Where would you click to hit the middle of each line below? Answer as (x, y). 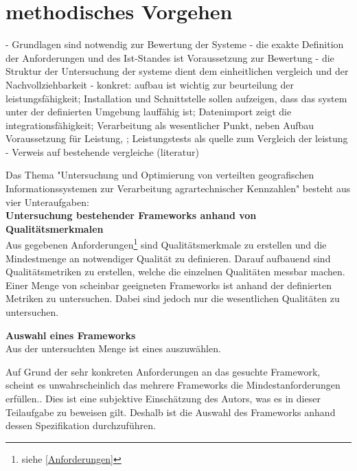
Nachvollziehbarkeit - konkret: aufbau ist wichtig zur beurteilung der (150, 84)
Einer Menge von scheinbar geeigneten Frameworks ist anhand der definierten (169, 285)
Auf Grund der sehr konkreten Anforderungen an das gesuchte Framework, (163, 371)
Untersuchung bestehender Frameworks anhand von (131, 215)
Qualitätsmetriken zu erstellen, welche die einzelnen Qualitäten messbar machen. (175, 272)
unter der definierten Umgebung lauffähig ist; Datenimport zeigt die (149, 112)
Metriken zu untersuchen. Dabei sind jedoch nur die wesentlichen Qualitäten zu (173, 298)
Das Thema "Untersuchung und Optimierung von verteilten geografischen (160, 175)
